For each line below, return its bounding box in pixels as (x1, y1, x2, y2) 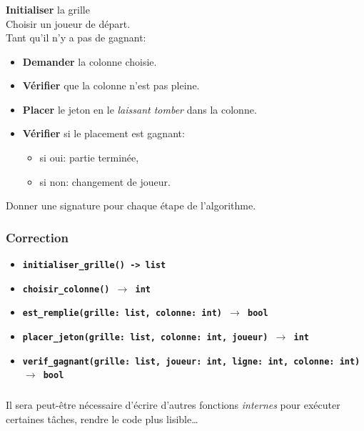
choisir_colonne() (22, 284, 110, 294)
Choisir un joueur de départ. (6, 16, 131, 31)
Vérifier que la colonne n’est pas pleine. (22, 78, 200, 93)
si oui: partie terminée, (39, 150, 139, 165)
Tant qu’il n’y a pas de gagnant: (6, 30, 146, 45)
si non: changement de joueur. (39, 174, 171, 189)
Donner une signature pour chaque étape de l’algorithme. (6, 198, 256, 213)
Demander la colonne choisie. (22, 54, 157, 69)
